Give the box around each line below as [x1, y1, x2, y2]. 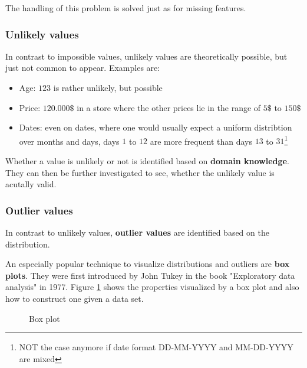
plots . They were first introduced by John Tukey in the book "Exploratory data [5, 269, 295, 281]
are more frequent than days [150, 135, 252, 147]
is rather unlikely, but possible [53, 82, 163, 93]
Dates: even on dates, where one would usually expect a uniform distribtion [19, 121, 292, 133]
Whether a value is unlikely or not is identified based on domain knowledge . [5, 155, 289, 167]
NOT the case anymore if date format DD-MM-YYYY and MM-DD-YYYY [19, 341, 293, 353]
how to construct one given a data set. [5, 292, 144, 304]
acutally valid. [5, 178, 57, 190]
